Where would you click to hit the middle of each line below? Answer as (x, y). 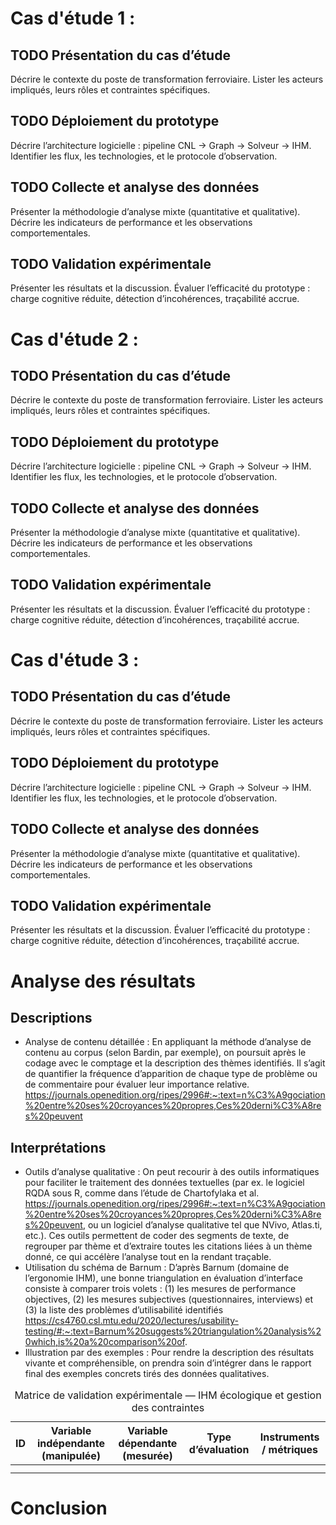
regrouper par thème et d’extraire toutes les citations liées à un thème (168, 1246)
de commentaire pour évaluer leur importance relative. (137, 1084)
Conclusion (59, 1508)
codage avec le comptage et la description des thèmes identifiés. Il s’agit (175, 1063)
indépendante (71, 1444)
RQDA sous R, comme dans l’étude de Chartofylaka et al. (142, 1193)
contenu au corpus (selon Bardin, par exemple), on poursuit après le (165, 1053)
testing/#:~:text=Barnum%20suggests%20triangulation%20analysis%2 (173, 1331)
